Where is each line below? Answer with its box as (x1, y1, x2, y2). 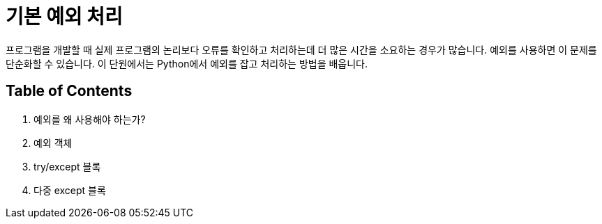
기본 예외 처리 (6, 5, 123, 29)
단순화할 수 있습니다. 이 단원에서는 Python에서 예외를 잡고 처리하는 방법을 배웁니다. (6, 57, 368, 70)
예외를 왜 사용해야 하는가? (33, 113, 146, 125)
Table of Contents (6, 82, 133, 100)
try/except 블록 (33, 160, 101, 173)
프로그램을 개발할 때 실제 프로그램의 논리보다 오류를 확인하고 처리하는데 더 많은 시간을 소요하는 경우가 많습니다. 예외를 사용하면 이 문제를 (6, 43, 597, 56)
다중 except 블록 (33, 184, 106, 196)
